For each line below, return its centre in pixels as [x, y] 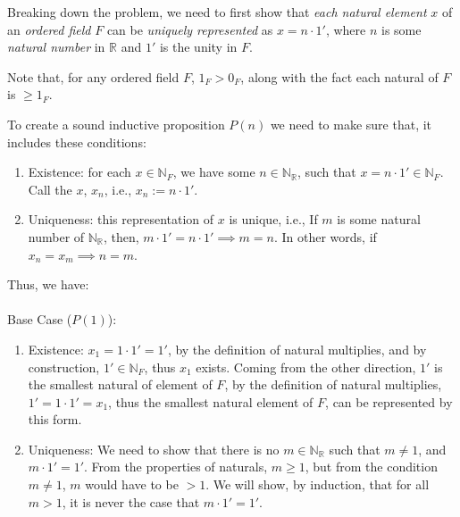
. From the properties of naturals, [176, 467]
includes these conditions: [77, 142]
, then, [121, 236]
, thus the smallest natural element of [211, 401]
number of [56, 236]
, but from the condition [371, 467]
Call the [50, 189]
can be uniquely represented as [190, 29]
